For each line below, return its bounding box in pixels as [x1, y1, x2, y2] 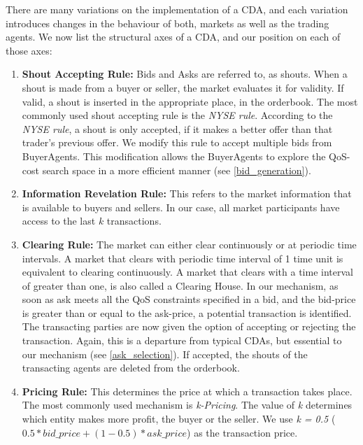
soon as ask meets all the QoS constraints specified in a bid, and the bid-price [22, 292, 356, 306]
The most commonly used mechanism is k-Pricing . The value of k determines [22, 397, 353, 412]
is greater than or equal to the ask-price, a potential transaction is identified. [22, 305, 352, 320]
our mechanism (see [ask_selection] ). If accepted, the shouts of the [22, 346, 308, 361]
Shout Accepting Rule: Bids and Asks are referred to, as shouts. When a [22, 66, 348, 81]
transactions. [106, 213, 162, 228]
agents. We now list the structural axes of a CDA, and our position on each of [6, 29, 341, 44]
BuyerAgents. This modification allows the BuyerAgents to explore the [22, 148, 326, 163]
